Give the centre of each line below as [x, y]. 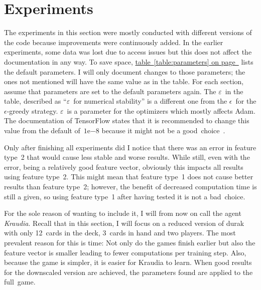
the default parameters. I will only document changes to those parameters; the [125, 71]
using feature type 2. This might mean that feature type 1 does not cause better [129, 177]
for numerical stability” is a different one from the [150, 101]
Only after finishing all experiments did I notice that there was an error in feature [130, 147]
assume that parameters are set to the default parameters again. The [110, 91]
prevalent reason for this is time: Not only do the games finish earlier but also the [130, 242]
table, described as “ [35, 101]
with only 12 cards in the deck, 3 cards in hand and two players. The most [120, 233]
